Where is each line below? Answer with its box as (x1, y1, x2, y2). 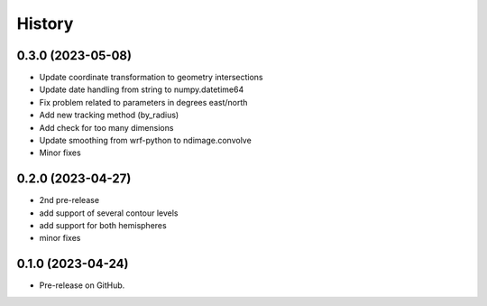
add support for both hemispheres (39, 220, 167, 231)
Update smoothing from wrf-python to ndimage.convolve (39, 135, 252, 146)
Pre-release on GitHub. (39, 280, 125, 291)
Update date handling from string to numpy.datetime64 (39, 84, 244, 95)
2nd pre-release (39, 195, 99, 206)
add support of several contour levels (39, 208, 179, 218)
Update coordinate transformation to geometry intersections (39, 72, 263, 83)
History (16, 14, 74, 33)
